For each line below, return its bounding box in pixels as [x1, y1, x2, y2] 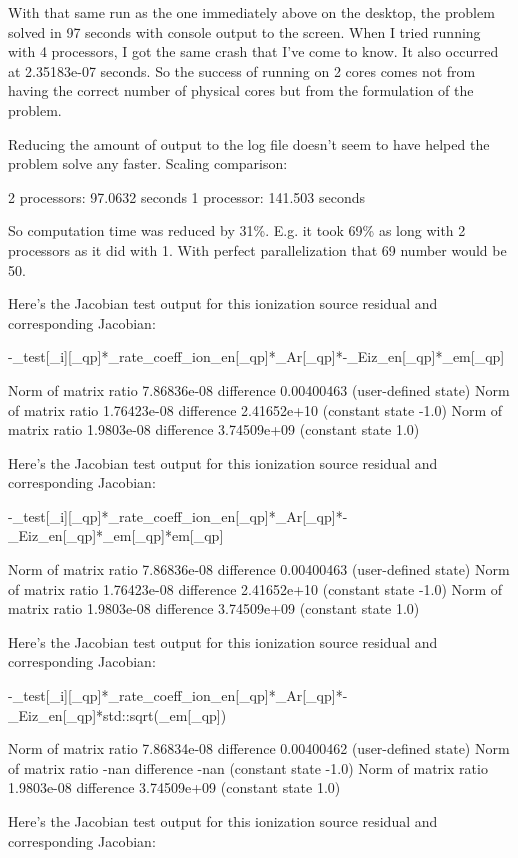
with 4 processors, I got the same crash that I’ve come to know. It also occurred [8, 41, 499, 62]
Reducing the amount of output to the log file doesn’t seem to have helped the [8, 133, 490, 154]
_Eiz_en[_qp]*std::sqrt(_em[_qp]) [8, 704, 227, 725]
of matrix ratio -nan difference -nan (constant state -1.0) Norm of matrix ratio [8, 757, 488, 778]
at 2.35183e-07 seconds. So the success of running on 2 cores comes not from [8, 60, 476, 81]
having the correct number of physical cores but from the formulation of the [8, 80, 474, 101]
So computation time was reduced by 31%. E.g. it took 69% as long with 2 [8, 220, 466, 241]
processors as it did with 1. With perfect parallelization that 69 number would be [8, 239, 507, 260]
